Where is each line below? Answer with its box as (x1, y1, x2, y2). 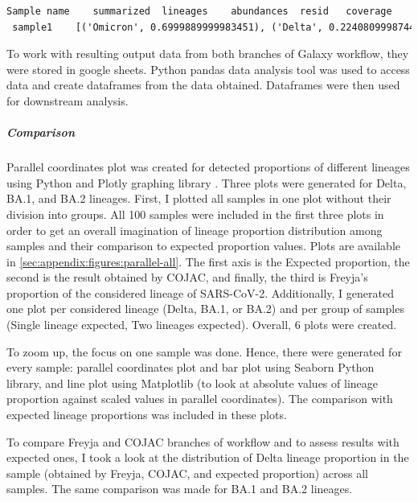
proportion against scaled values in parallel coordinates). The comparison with (6, 390, 393, 407)
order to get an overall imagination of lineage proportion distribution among (6, 221, 383, 238)
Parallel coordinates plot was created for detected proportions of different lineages (6, 158, 410, 175)
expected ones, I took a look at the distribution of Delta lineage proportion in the (6, 449, 409, 466)
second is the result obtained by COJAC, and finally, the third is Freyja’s (6, 269, 368, 286)
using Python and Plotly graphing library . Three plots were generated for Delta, (6, 174, 407, 191)
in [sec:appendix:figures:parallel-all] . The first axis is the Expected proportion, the (6, 253, 410, 270)
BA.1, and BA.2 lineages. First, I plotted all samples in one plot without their (6, 190, 391, 207)
